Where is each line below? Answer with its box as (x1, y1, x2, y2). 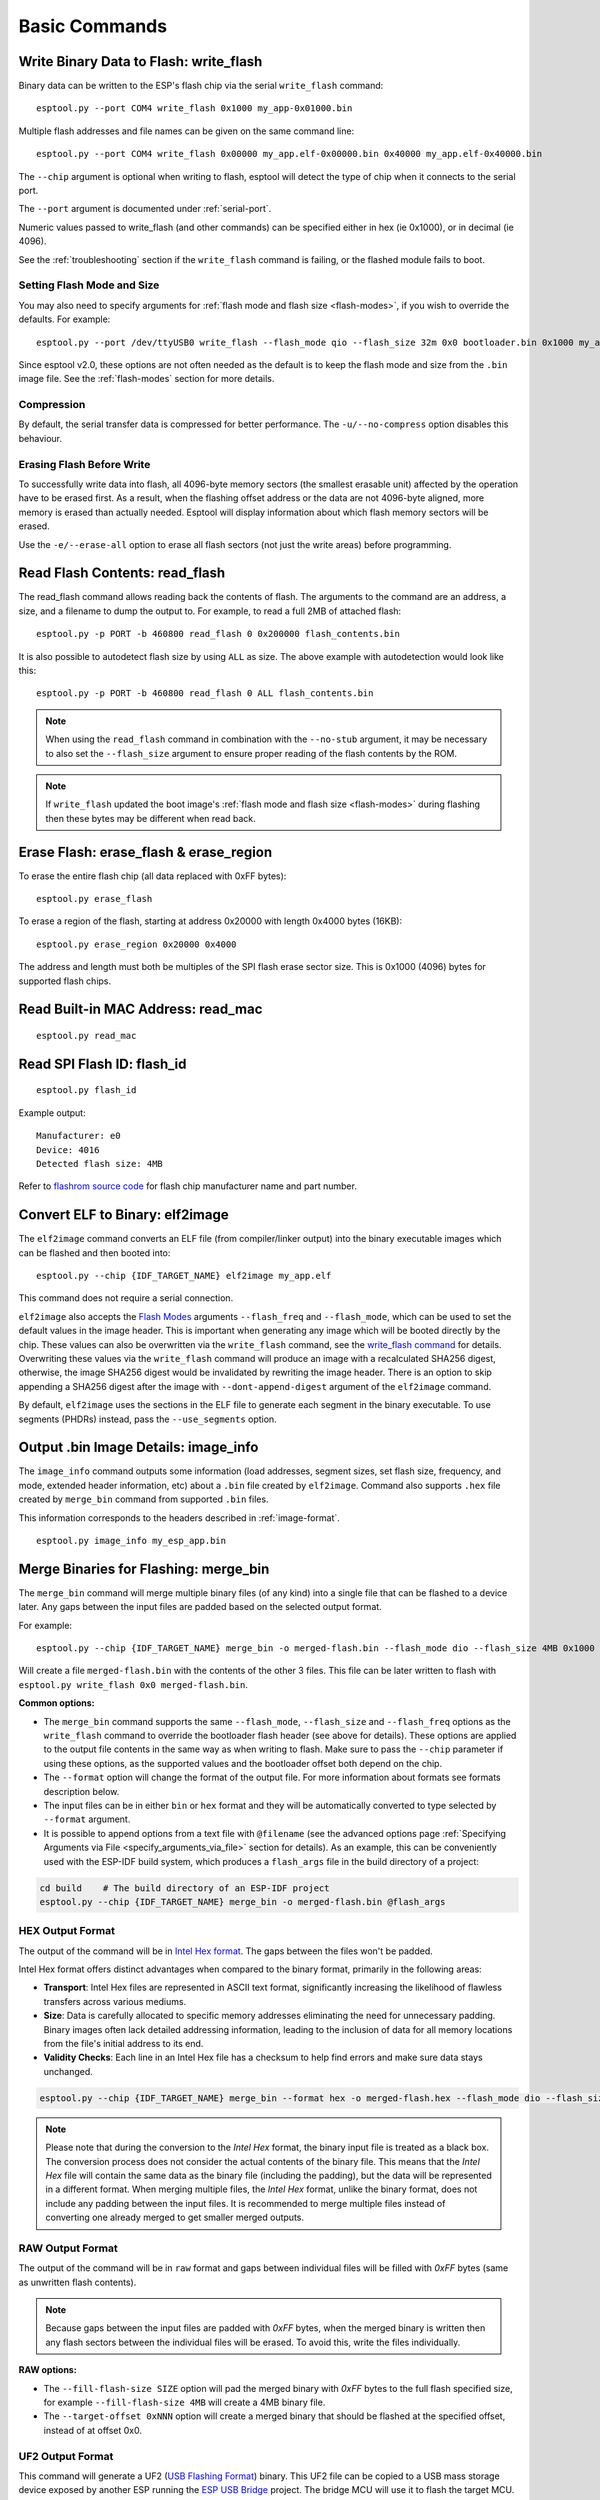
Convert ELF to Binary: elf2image (18, 1206, 229, 1224)
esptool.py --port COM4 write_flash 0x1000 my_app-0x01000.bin (36, 103, 353, 114)
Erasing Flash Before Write (18, 457, 151, 471)
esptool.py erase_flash (36, 893, 153, 905)
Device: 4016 (36, 1144, 100, 1155)
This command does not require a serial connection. (18, 1292, 234, 1304)
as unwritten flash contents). (18, 2276, 137, 2288)
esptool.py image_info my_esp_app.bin (36, 1535, 227, 1547)
